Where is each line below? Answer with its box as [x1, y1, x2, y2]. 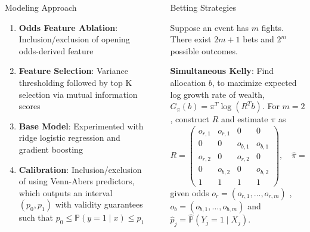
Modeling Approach [5, 1, 77, 13]
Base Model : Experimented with [18, 119, 144, 132]
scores [18, 100, 41, 112]
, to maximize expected [212, 76, 297, 88]
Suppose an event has [170, 21, 249, 33]
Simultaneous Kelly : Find [170, 64, 274, 77]
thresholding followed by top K [18, 76, 132, 88]
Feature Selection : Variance [18, 64, 128, 77]
